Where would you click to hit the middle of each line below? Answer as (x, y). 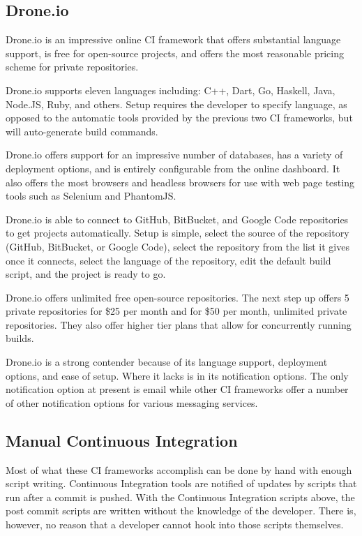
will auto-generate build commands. (82, 131)
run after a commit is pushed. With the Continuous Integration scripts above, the (180, 497)
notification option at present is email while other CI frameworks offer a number (177, 389)
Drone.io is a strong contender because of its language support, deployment (167, 362)
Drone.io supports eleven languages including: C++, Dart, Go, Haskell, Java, (171, 90)
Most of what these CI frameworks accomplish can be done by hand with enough (179, 469)
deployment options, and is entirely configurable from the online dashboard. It (173, 168)
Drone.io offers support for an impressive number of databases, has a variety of (174, 155)
